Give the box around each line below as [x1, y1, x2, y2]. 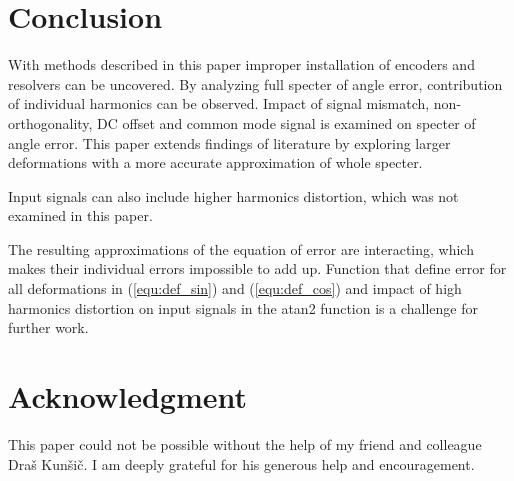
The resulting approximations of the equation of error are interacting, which [8, 238, 474, 259]
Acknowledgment [8, 376, 247, 417]
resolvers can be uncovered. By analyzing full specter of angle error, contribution [8, 73, 503, 94]
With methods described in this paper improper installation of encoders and [8, 54, 475, 75]
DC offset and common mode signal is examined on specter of [97, 112, 476, 133]
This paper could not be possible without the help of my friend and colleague [8, 433, 482, 454]
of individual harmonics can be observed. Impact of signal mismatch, [8, 93, 430, 114]
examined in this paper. [8, 205, 153, 226]
